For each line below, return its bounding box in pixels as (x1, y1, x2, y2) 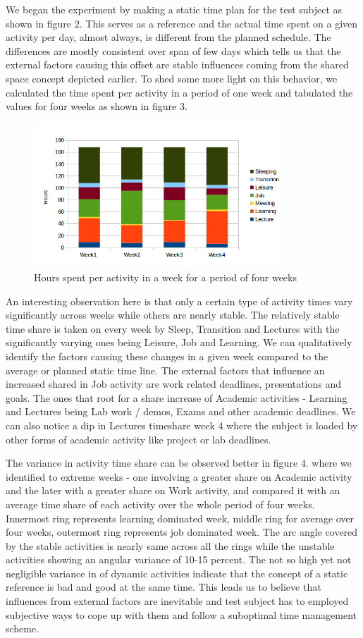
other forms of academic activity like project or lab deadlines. (6, 431, 271, 446)
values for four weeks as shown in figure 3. (6, 99, 187, 114)
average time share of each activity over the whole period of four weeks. (6, 496, 315, 511)
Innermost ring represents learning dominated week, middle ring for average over (6, 510, 355, 525)
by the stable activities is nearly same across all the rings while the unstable (6, 538, 335, 553)
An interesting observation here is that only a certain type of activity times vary (6, 293, 353, 308)
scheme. (6, 621, 39, 636)
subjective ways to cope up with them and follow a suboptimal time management (6, 607, 357, 622)
